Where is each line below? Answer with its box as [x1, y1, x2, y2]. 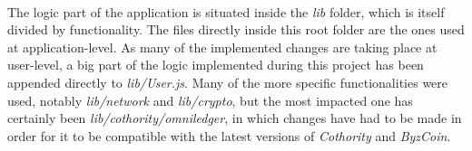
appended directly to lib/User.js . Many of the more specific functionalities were [7, 72, 448, 91]
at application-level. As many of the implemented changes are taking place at [7, 37, 438, 56]
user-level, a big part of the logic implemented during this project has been [7, 55, 424, 74]
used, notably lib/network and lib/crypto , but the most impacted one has [7, 90, 413, 109]
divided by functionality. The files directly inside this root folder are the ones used [7, 20, 465, 39]
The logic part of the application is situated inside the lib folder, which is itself [7, 2, 445, 21]
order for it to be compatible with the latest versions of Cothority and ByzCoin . [7, 126, 451, 145]
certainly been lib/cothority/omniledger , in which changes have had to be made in [7, 109, 462, 127]
